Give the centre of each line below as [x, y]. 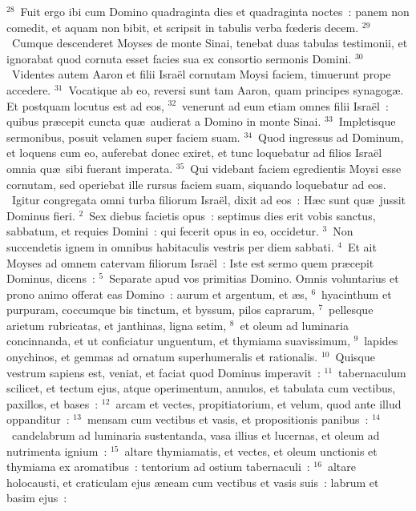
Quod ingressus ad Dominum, [331, 137]
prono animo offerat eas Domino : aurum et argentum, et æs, [157, 294]
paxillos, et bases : [53, 403]
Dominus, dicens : [51, 278]
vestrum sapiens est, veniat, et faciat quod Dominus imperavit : [164, 372]
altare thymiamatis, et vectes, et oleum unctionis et [251, 451]
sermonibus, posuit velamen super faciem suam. [123, 137]
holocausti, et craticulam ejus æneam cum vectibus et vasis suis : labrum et [193, 482]
